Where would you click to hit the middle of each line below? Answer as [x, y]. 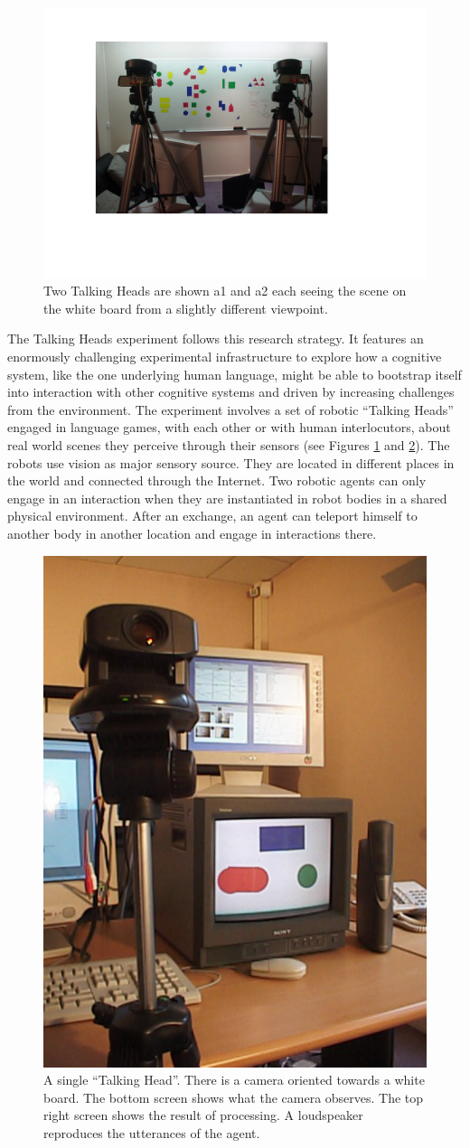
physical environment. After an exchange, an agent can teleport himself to [212, 516]
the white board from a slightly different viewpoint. [186, 308]
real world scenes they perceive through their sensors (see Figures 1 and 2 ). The [229, 445]
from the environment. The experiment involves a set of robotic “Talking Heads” [230, 409]
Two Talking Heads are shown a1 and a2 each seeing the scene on [225, 291]
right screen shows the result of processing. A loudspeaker [203, 1115]
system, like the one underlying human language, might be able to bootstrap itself [235, 374]
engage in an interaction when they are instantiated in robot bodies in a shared [227, 498]
